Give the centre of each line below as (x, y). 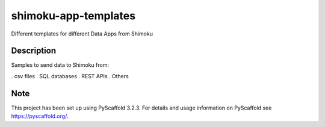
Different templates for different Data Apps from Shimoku (82, 34)
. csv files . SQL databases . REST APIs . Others (70, 76)
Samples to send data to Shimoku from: (60, 65)
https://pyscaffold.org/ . (40, 116)
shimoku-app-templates (73, 16)
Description (34, 51)
